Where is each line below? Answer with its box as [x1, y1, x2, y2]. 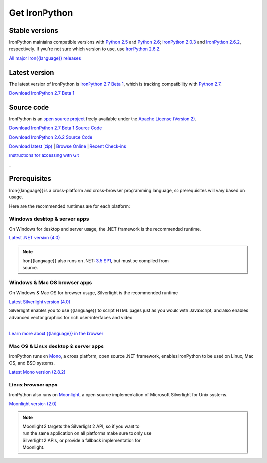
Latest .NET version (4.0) [9, 235, 60, 241]
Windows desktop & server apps [9, 215, 89, 222]
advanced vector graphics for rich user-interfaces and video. [9, 314, 133, 320]
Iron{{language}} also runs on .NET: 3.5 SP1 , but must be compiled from [22, 258, 169, 264]
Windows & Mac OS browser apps [9, 279, 92, 286]
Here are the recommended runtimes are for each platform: [9, 203, 130, 209]
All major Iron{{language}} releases [9, 55, 81, 61]
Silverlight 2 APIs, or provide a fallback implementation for [22, 437, 141, 443]
